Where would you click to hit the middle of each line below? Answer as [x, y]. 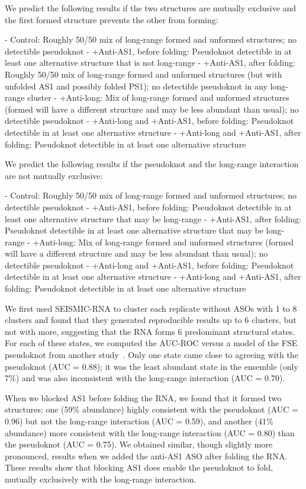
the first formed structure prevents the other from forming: [112, 19]
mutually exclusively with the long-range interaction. [101, 479]
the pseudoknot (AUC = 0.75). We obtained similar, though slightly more [139, 444]
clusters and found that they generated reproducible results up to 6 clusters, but [151, 320]
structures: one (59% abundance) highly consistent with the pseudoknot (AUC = [152, 409]
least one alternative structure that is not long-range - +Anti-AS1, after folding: [150, 63]
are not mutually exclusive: [54, 175]
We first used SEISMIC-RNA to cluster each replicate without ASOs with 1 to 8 [151, 308]
